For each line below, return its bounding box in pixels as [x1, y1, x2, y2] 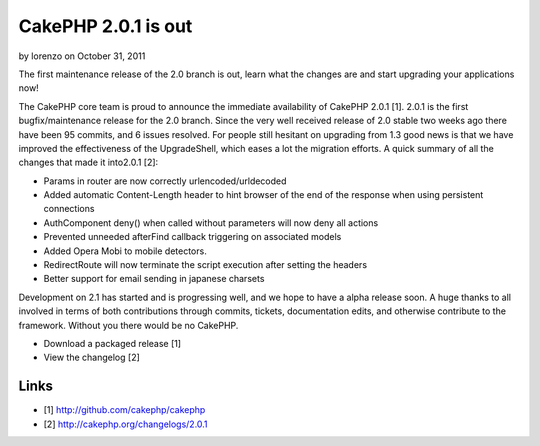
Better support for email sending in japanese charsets [43, 273, 265, 285]
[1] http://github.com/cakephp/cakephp [43, 404, 206, 416]
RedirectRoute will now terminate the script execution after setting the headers [43, 259, 368, 271]
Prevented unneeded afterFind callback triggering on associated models [43, 231, 342, 243]
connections [43, 203, 95, 215]
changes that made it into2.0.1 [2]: [18, 156, 159, 169]
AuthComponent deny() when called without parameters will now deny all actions [43, 216, 379, 229]
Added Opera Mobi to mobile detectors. [43, 245, 207, 257]
